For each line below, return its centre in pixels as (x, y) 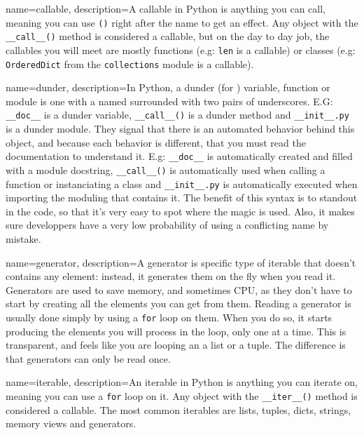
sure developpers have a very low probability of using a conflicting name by (167, 225)
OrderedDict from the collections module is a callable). (130, 63)
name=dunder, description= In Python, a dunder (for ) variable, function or (168, 87)
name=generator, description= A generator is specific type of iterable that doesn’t (181, 262)
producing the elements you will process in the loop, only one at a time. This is (176, 331)
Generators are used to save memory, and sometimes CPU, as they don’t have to (179, 289)
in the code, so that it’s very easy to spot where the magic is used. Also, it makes (180, 211)
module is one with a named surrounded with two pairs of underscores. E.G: (169, 101)
